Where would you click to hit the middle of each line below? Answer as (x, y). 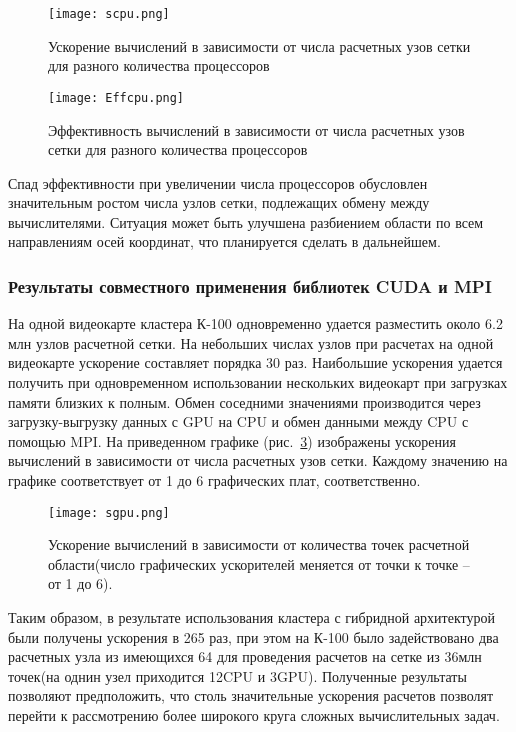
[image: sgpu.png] (109, 512)
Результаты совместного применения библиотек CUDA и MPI (250, 285)
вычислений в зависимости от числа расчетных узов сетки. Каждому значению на (258, 460)
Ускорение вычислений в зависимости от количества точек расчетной (259, 544)
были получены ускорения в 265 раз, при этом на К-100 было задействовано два (253, 636)
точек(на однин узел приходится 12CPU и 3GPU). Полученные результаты (237, 675)
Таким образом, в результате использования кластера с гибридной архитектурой (251, 617)
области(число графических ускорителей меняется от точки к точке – (259, 563)
